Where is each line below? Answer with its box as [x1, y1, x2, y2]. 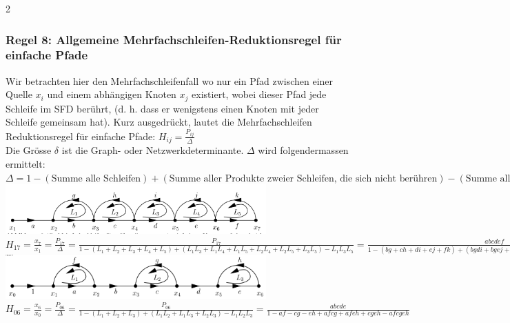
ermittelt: [6, 156, 45, 170]
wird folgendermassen [258, 143, 349, 157]
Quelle [6, 87, 32, 101]
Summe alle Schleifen [51, 173, 141, 184]
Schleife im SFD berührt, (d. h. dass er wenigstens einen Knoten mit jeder [6, 101, 319, 115]
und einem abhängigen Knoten [47, 87, 176, 101]
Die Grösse [6, 143, 52, 157]
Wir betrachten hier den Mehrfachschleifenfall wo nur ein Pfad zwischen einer [6, 73, 334, 88]
